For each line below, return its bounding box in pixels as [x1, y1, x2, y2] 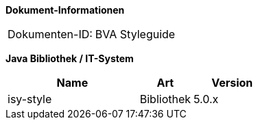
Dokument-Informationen [5, 4, 125, 16]
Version [211, 76, 253, 89]
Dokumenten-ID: [8, 27, 93, 41]
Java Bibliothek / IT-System [5, 53, 134, 64]
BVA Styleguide [95, 27, 176, 41]
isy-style [8, 92, 52, 106]
